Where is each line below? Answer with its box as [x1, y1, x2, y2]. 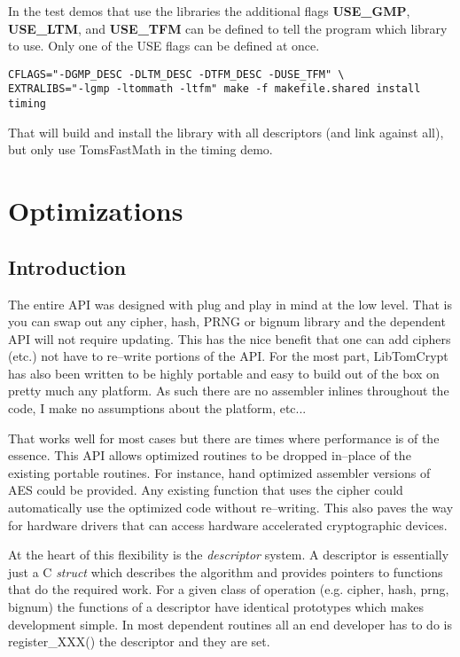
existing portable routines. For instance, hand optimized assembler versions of [8, 463, 431, 481]
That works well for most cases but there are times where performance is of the [8, 428, 440, 447]
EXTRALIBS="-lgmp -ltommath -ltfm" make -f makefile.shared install [8, 82, 421, 96]
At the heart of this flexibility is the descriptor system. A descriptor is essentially [8, 545, 449, 564]
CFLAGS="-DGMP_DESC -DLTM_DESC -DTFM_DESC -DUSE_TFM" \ [8, 67, 345, 81]
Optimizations [8, 192, 183, 229]
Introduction [8, 253, 127, 280]
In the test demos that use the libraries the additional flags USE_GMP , [8, 2, 410, 20]
